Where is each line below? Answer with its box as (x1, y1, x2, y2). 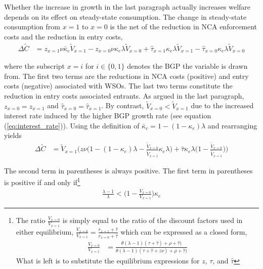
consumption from (4, 21, 60, 32)
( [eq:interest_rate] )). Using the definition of (4, 120, 140, 130)
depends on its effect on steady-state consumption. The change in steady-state (4, 11, 247, 22)
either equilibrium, (16, 226, 74, 237)
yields (4, 130, 22, 141)
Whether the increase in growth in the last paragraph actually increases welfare (4, 2, 251, 12)
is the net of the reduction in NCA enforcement (110, 21, 257, 32)
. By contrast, (101, 100, 144, 111)
